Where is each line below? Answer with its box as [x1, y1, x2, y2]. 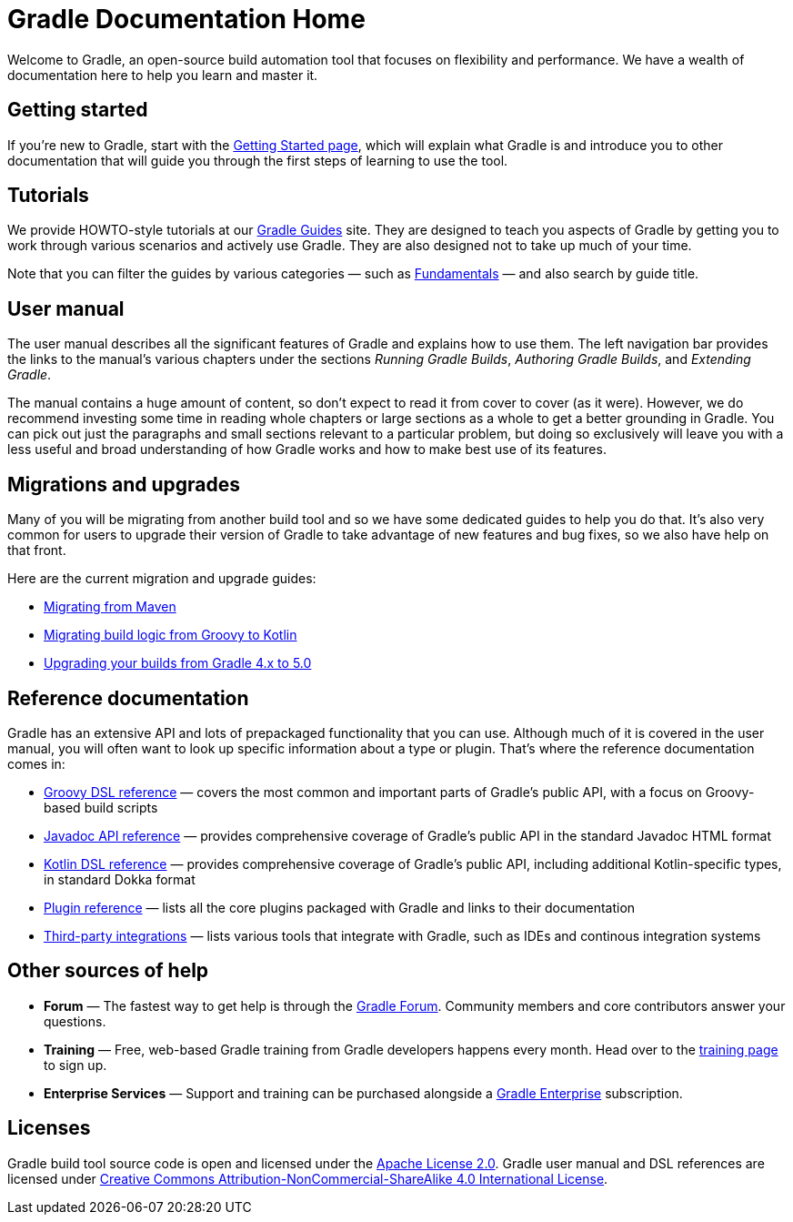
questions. [44, 1013, 106, 1029]
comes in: [7, 755, 65, 772]
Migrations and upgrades [7, 472, 241, 496]
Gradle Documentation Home [7, 4, 366, 35]
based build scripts [44, 799, 158, 815]
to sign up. [44, 1056, 107, 1073]
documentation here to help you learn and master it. [7, 66, 318, 83]
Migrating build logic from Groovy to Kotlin [44, 627, 297, 643]
